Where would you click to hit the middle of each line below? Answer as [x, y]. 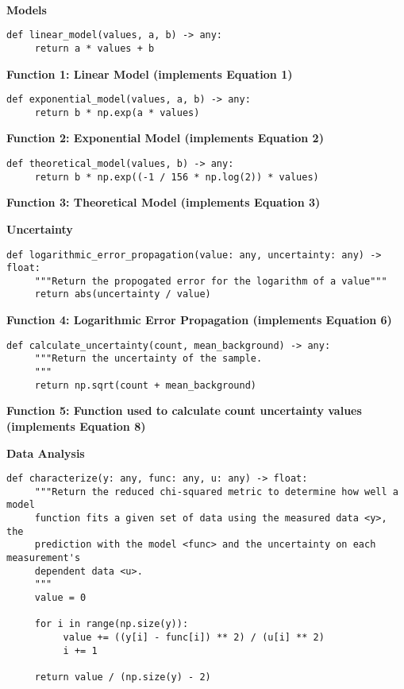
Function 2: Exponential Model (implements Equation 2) [165, 138]
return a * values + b [94, 48]
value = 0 [60, 598]
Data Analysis [46, 453]
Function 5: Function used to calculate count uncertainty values [184, 410]
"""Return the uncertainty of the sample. [148, 359]
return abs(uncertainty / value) [123, 294]
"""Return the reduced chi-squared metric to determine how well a [216, 492]
